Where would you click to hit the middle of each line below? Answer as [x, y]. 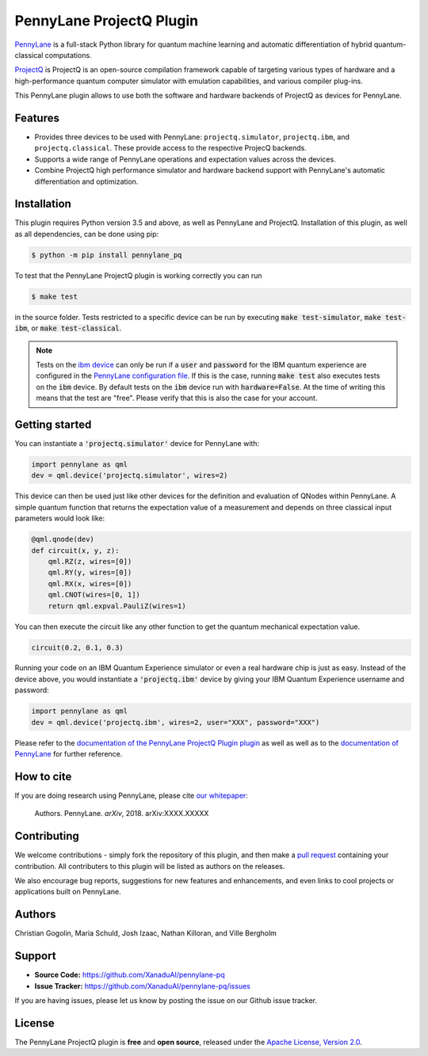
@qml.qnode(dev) [63, 539]
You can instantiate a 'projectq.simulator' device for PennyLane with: [137, 444]
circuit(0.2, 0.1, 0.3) [78, 647]
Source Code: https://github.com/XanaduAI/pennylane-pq [130, 975]
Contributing [47, 836]
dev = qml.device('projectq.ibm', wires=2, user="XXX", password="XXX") [176, 722]
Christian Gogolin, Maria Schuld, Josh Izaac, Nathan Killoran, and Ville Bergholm [146, 933]
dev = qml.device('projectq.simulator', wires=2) [130, 476]
